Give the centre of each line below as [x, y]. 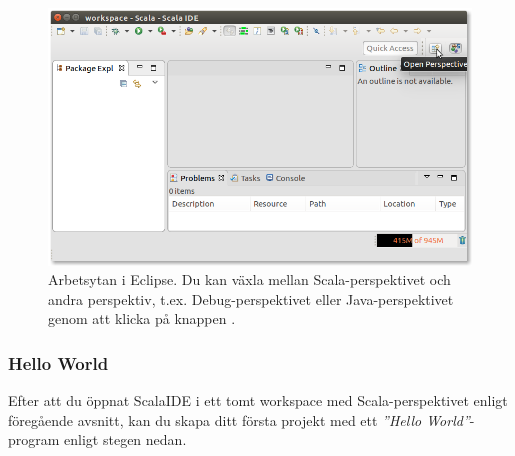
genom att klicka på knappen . [142, 318]
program [34, 439]
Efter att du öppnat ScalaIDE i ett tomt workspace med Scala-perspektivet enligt [258, 400]
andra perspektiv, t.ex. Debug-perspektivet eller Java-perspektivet [251, 298]
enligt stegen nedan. [125, 439]
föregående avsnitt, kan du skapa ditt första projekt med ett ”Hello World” [239, 419]
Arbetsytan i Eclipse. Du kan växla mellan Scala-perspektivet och [249, 279]
